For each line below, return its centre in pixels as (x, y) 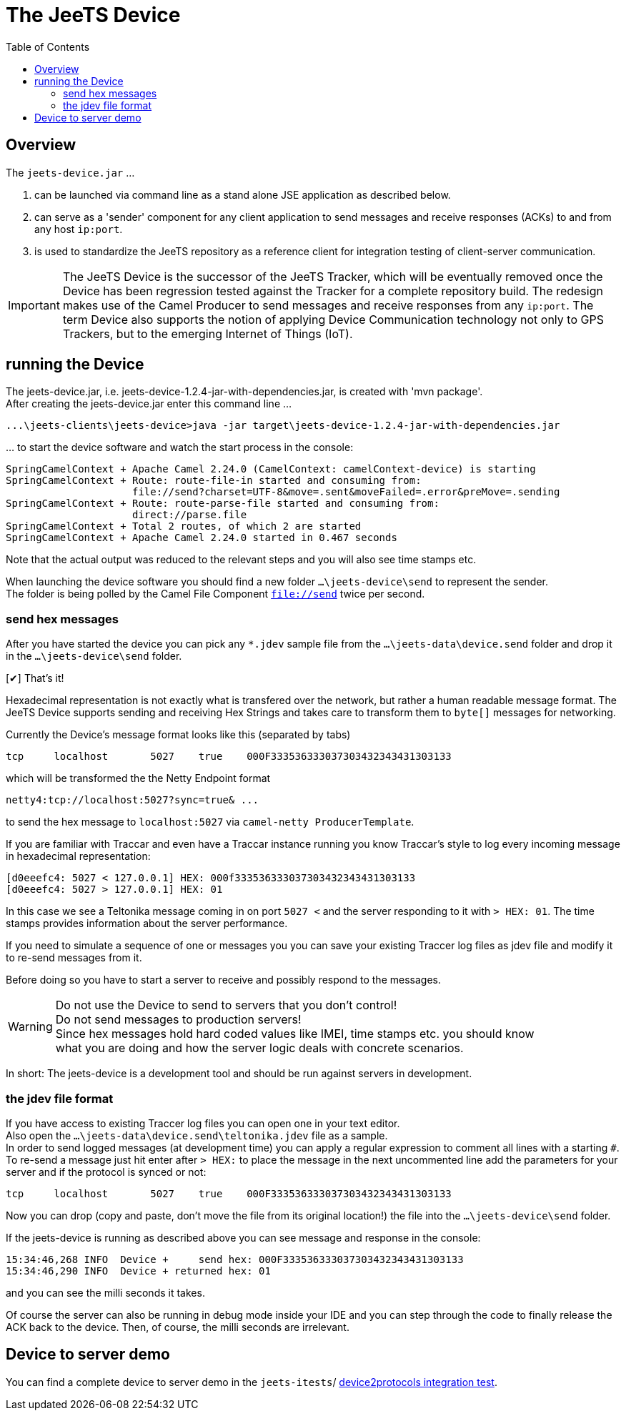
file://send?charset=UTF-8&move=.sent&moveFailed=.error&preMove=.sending (346, 492)
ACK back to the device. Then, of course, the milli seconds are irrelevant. (178, 1327)
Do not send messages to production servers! (178, 1020)
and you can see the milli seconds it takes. (105, 1292)
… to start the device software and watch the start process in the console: (180, 447)
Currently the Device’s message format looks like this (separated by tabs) (178, 735)
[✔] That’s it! (35, 678)
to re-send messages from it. (74, 958)
